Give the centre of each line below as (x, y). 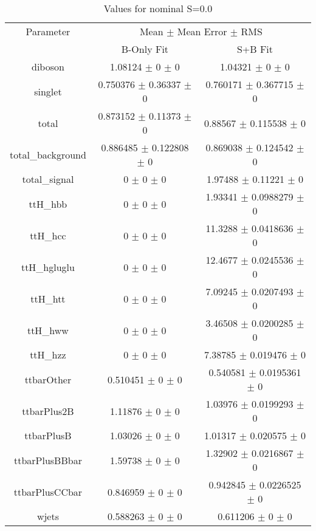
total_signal (48, 179)
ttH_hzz (48, 355)
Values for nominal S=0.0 (158, 8)
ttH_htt (48, 298)
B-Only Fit (145, 49)
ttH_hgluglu (48, 267)
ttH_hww (48, 330)
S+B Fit (255, 49)
